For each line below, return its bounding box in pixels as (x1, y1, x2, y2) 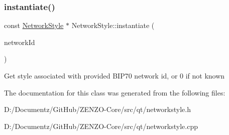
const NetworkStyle (4, 20, 64, 30)
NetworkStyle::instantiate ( (71, 20, 155, 30)
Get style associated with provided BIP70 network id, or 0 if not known (4, 70, 225, 80)
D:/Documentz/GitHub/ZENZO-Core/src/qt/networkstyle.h (4, 104, 191, 114)
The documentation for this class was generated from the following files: (4, 87, 225, 97)
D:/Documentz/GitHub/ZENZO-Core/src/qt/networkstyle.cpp (4, 120, 198, 131)
